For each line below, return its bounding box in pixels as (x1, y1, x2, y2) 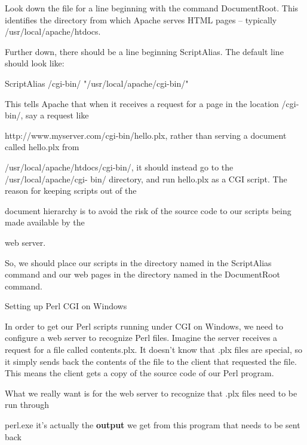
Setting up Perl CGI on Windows (5, 300, 127, 312)
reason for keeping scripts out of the (5, 184, 137, 197)
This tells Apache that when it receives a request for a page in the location (5, 97, 279, 109)
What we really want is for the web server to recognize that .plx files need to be (5, 386, 297, 399)
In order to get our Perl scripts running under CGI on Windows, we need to (5, 319, 283, 332)
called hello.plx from (5, 141, 79, 153)
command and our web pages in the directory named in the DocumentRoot (5, 268, 281, 281)
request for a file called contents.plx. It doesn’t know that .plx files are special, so (5, 343, 302, 356)
